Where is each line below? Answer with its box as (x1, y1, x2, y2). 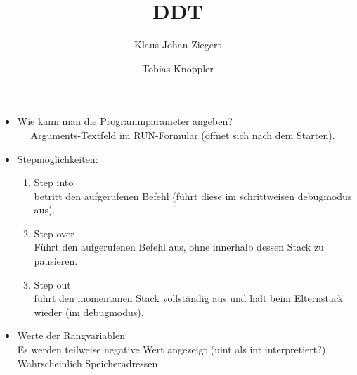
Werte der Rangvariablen (17, 328, 125, 343)
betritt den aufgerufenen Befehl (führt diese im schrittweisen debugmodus (34, 188, 352, 203)
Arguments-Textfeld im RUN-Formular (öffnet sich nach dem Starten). (30, 127, 335, 142)
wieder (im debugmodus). (34, 304, 144, 319)
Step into (34, 175, 74, 190)
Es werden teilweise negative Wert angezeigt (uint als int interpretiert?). (17, 342, 329, 357)
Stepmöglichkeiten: (17, 151, 98, 166)
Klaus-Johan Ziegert (134, 37, 221, 52)
